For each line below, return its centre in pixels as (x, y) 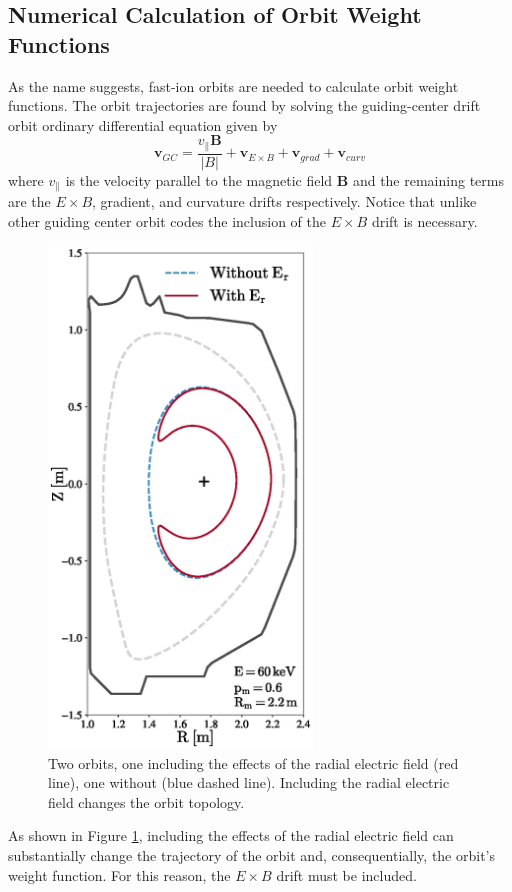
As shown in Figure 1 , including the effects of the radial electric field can (231, 835)
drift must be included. (346, 874)
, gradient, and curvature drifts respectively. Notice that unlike (284, 201)
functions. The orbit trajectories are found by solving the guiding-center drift (244, 105)
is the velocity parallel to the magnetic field (199, 179)
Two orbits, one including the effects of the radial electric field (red (253, 762)
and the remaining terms (428, 179)
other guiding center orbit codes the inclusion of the (167, 220)
